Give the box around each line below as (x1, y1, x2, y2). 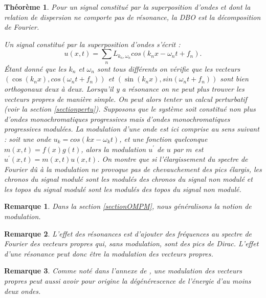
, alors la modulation (81, 143, 146, 154)
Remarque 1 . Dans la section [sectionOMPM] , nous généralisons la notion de (4, 201, 252, 211)
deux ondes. (4, 285, 41, 296)
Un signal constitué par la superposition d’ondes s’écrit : (4, 38, 181, 49)
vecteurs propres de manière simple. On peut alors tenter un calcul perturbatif (4, 93, 247, 104)
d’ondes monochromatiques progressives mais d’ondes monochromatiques (4, 113, 230, 124)
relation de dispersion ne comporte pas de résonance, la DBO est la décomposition (4, 11, 261, 22)
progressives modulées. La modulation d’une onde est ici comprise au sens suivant (4, 123, 259, 134)
